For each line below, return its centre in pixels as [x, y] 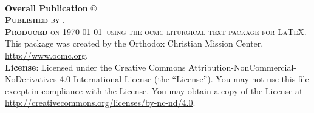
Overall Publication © [51, 8]
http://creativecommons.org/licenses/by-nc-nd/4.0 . [100, 102]
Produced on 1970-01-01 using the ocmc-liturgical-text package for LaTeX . [156, 31]
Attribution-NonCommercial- [243, 67]
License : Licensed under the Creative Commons [95, 67]
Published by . [35, 20]
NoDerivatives [31, 79]
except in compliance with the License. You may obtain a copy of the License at [154, 90]
